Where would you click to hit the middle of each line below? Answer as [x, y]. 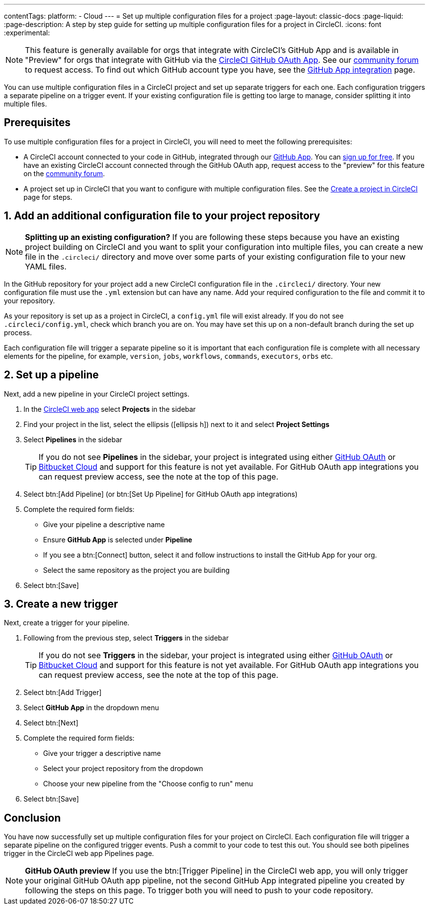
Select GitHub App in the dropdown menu [91, 708]
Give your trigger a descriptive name [102, 753]
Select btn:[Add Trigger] [63, 693]
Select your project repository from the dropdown [123, 769]
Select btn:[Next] [51, 723]
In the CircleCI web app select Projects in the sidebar [110, 409]
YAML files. [46, 266]
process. [18, 332]
